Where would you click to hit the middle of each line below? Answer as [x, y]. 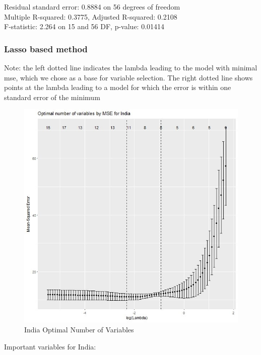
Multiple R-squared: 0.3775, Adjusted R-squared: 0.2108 [91, 16]
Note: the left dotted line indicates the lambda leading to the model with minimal [131, 67]
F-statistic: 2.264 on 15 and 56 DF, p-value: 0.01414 [84, 26]
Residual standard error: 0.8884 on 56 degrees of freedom [92, 7]
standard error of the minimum [52, 97]
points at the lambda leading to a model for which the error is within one [118, 87]
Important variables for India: [50, 346]
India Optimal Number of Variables [79, 329]
